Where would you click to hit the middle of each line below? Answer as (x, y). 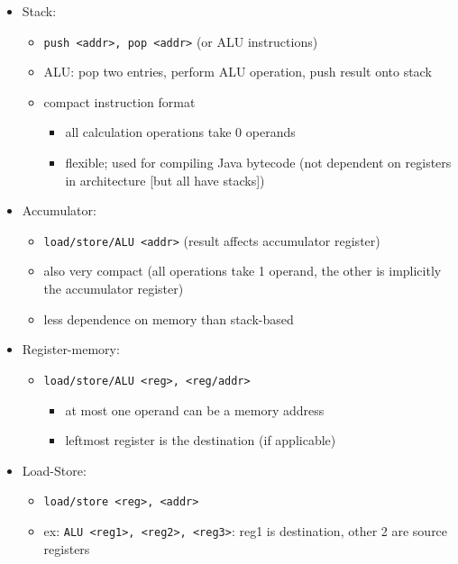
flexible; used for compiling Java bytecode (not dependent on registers (258, 163)
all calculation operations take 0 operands (180, 132)
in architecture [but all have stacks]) (165, 180)
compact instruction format (119, 101)
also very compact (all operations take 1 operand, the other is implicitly (243, 271)
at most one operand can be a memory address (195, 409)
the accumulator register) (114, 289)
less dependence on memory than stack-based (169, 318)
